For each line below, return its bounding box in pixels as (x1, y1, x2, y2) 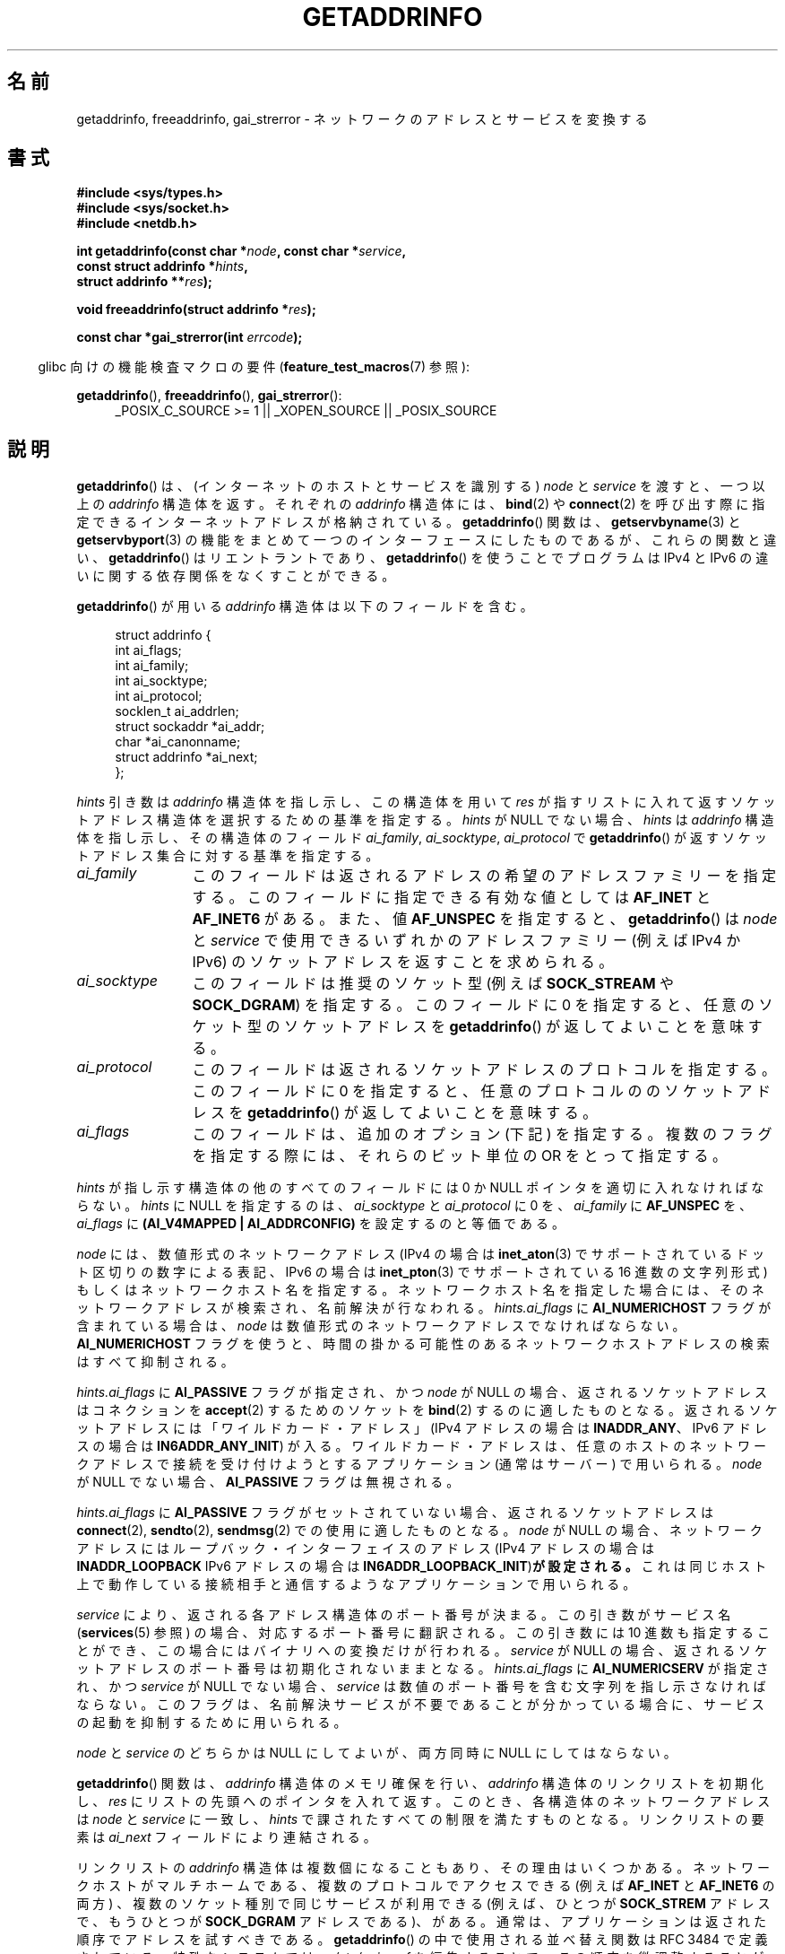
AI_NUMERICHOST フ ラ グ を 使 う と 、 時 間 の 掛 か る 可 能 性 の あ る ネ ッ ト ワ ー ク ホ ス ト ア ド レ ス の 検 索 (76, 1336, 770, 1352)
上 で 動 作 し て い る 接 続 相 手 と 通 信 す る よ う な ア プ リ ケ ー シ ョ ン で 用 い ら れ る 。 (76, 1576, 636, 1592)
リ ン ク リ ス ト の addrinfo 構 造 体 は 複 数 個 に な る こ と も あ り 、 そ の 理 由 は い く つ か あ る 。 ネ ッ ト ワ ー (76, 1860, 770, 1876)
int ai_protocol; (115, 688, 203, 704)
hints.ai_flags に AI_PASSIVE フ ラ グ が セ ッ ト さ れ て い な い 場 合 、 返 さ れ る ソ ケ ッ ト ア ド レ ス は (76, 1505, 713, 1521)
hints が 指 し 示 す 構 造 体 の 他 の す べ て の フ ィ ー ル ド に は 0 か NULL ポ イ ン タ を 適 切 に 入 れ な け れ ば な (76, 1180, 764, 1196)
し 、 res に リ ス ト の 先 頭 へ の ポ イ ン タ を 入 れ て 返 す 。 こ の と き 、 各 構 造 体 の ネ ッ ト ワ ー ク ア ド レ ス (76, 1793, 771, 1810)
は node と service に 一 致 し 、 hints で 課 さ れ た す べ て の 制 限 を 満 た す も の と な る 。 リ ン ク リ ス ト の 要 (76, 1811, 764, 1828)
